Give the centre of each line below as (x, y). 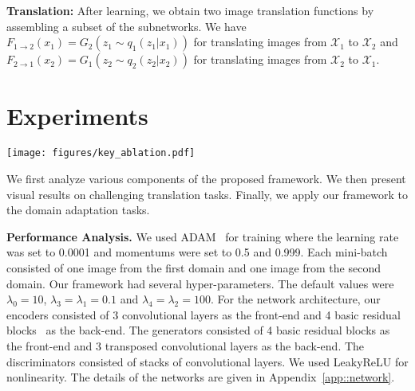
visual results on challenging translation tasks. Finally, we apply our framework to (207, 194)
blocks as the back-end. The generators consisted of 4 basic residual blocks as (198, 330)
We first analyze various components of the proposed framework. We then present (206, 178)
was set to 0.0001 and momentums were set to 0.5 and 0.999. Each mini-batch (197, 252)
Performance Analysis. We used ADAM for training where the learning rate (203, 236)
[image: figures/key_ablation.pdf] (101, 153)
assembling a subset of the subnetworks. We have (126, 26)
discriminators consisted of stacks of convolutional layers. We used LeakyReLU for (207, 361)
